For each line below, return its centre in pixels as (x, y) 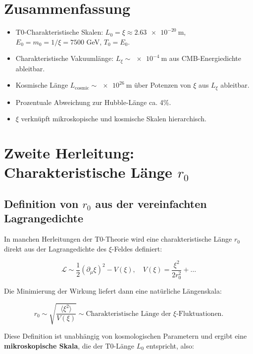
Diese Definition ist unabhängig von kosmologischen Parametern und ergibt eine (126, 336)
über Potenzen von (163, 85)
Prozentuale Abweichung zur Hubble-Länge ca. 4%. (93, 102)
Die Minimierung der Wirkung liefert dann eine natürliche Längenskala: (113, 290)
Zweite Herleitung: (69, 153)
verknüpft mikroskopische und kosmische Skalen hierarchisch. (114, 119)
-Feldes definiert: (137, 248)
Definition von (41, 203)
